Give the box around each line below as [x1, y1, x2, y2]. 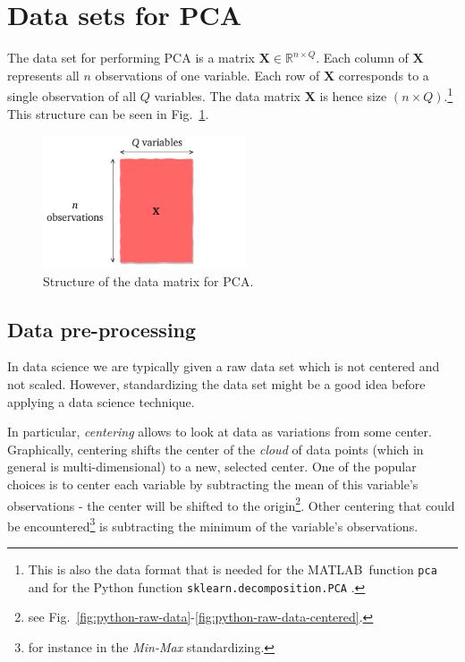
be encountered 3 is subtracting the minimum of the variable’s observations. [7, 513, 418, 535]
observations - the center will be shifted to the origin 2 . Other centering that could [7, 493, 455, 514]
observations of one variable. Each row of [95, 65, 320, 84]
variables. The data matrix [154, 86, 300, 105]
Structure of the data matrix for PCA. [43, 271, 254, 290]
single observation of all [7, 86, 137, 105]
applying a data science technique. [7, 392, 195, 411]
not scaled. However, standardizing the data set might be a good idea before [7, 375, 426, 393]
